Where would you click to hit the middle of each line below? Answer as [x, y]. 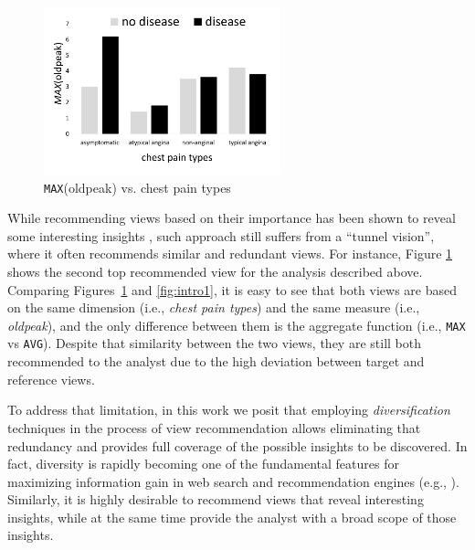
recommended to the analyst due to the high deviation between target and [216, 361]
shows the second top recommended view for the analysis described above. [215, 272]
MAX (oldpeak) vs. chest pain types [137, 187]
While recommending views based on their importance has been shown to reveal [232, 218]
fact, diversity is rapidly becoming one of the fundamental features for [203, 464]
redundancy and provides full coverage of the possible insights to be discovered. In [237, 445]
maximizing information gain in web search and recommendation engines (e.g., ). [233, 481]
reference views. [51, 379]
